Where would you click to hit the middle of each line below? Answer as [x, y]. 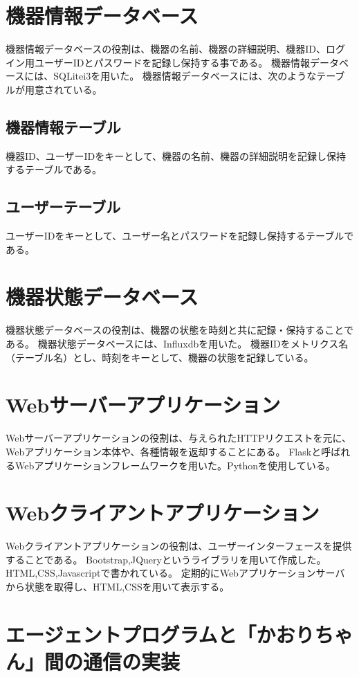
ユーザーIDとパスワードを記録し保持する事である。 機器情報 [172, 62]
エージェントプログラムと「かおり [160, 634]
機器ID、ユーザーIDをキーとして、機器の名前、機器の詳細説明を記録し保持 [176, 155]
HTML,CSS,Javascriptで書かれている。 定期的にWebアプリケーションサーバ [175, 573]
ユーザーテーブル [63, 207]
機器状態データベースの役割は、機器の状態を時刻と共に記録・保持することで [179, 330]
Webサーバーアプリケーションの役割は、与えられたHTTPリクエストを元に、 [179, 438]
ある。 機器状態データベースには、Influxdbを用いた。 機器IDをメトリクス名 [177, 343]
